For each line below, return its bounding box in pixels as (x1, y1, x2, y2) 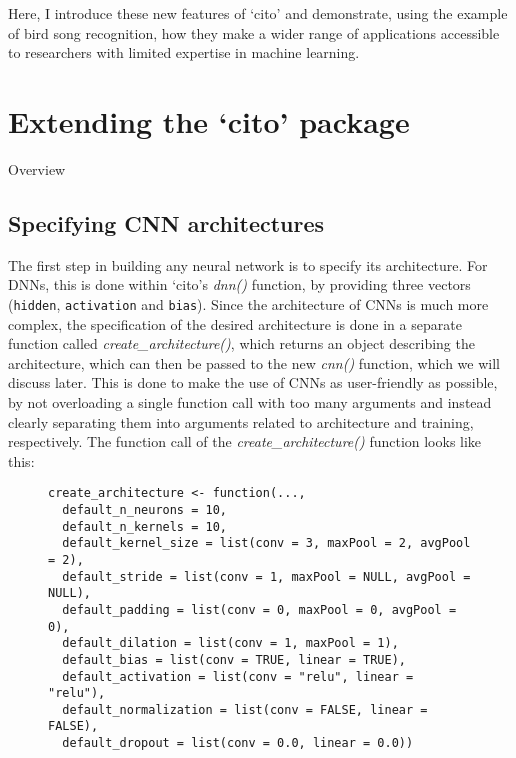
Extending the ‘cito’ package (8, 100, 410, 141)
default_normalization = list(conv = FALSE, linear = (62, 702, 428, 717)
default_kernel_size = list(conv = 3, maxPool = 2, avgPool (62, 536, 471, 551)
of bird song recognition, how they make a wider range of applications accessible (8, 22, 500, 43)
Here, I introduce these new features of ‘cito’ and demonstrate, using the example (8, 3, 508, 23)
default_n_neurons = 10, (62, 502, 227, 517)
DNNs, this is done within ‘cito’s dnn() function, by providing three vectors (8, 274, 471, 295)
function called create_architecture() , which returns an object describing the (8, 333, 475, 354)
